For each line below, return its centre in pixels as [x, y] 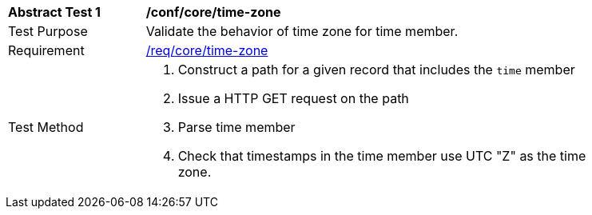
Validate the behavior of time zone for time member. [302, 31]
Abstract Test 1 [54, 12]
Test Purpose [48, 31]
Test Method [46, 127]
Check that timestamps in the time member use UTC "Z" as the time [382, 156]
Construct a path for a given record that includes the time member [376, 70]
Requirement [46, 50]
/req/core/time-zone [207, 50]
